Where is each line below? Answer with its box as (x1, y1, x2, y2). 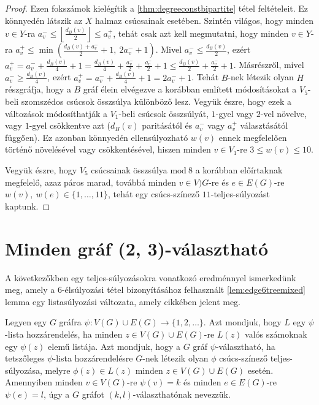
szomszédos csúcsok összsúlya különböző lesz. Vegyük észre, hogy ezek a (21, 95, 291, 108)
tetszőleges (5, 352, 45, 365)
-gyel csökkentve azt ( (29, 119, 110, 132)
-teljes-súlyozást (210, 187, 270, 200)
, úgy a (43, 387, 70, 400)
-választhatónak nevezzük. (133, 387, 231, 400)
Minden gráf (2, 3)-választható (5, 235, 268, 260)
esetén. (247, 363, 274, 376)
